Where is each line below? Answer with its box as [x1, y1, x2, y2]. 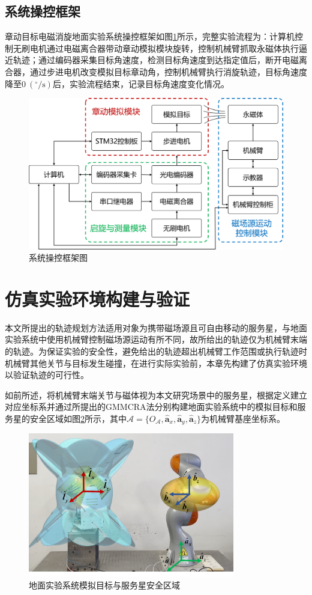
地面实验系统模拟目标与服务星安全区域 [29, 578, 180, 591]
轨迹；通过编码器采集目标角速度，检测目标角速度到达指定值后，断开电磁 [13, 53, 299, 66]
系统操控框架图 [29, 251, 88, 264]
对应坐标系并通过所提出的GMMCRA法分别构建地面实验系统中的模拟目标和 [5, 400, 298, 413]
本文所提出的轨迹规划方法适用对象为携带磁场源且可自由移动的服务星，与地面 [5, 321, 307, 334]
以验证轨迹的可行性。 [5, 368, 89, 381]
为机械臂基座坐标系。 [201, 412, 286, 424]
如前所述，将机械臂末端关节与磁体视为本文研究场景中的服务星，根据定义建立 [5, 388, 307, 401]
